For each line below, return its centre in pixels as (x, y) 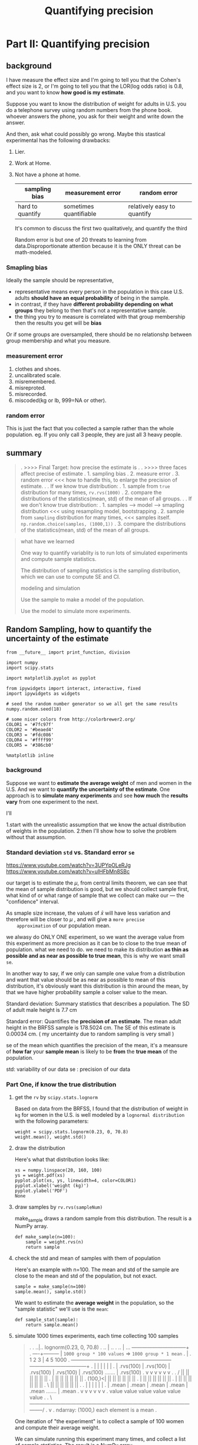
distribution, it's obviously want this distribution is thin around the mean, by (97, 986)
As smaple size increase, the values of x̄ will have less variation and (88, 913)
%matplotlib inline (30, 756)
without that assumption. (36, 837)
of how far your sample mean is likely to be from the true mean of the (92, 1052)
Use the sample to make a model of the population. (82, 599)
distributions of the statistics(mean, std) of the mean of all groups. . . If (106, 499)
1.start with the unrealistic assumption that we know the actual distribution (96, 824)
